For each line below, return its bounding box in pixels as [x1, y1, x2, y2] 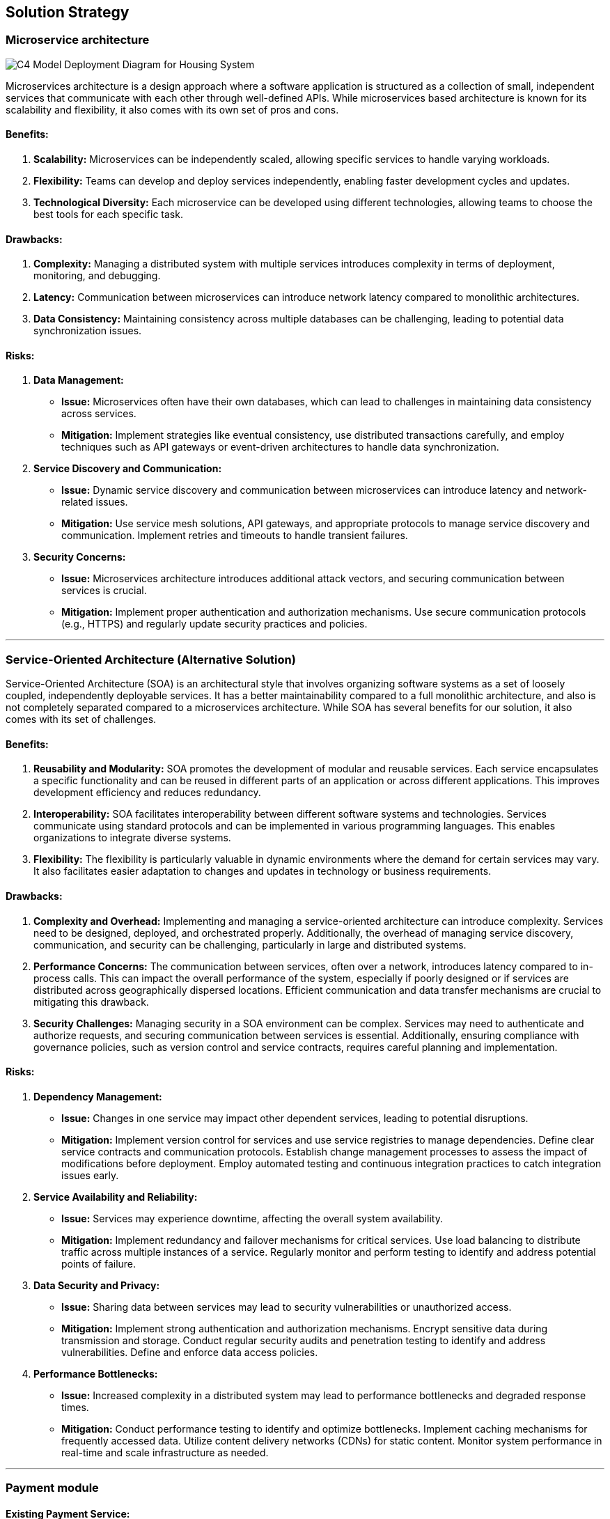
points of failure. [61, 1257, 136, 1270]
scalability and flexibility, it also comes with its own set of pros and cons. [6, 103, 339, 116]
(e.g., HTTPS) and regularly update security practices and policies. [61, 618, 368, 630]
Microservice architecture [6, 33, 150, 47]
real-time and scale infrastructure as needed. [61, 1446, 269, 1458]
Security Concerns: [33, 551, 126, 563]
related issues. [61, 496, 128, 508]
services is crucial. [61, 584, 147, 597]
